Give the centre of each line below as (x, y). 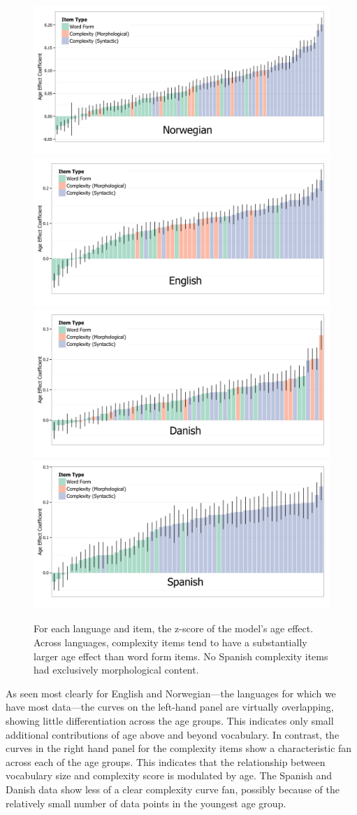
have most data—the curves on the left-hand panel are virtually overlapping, (170, 707)
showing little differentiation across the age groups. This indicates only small (170, 720)
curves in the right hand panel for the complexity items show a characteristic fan (179, 748)
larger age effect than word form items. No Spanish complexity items (181, 656)
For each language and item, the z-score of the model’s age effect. (174, 628)
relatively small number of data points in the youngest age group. (146, 803)
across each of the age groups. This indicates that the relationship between (166, 761)
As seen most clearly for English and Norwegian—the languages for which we (171, 693)
